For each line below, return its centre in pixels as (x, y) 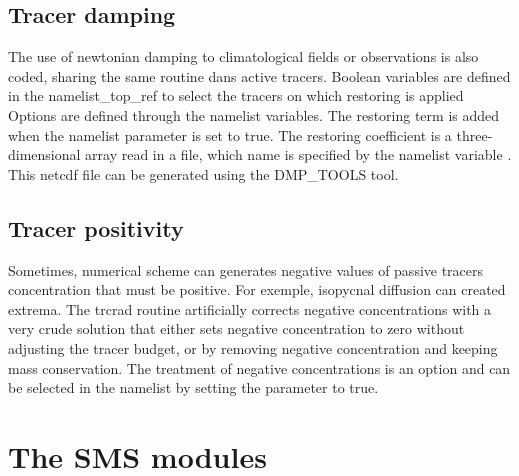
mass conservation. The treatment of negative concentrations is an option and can (259, 367)
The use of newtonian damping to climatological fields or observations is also (243, 56)
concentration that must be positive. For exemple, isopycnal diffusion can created (257, 289)
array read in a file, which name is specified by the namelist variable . (298, 154)
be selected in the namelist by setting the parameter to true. (193, 387)
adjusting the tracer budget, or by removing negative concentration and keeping (253, 347)
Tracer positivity (96, 227)
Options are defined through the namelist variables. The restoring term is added (254, 114)
